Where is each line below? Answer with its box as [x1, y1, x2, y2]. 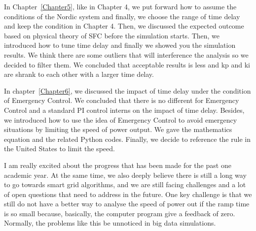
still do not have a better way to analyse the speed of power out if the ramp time [4, 198, 250, 209]
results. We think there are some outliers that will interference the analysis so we [4, 49, 249, 60]
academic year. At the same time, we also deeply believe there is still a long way [4, 169, 247, 180]
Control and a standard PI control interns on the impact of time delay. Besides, [4, 104, 245, 115]
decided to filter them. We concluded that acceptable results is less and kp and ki [4, 59, 250, 69]
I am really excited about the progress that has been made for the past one [4, 160, 231, 170]
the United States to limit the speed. [4, 143, 115, 154]
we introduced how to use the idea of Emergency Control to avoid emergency [4, 114, 237, 125]
